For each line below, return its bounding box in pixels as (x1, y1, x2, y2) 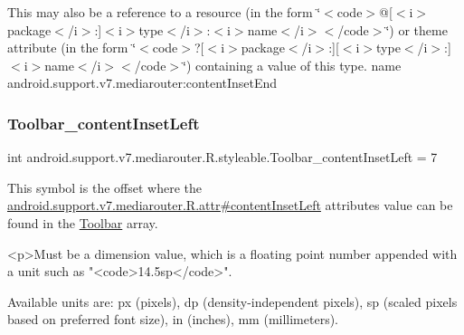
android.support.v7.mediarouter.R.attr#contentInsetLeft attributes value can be (7, 196, 453, 215)
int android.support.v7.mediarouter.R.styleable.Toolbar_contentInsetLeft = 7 (7, 148, 438, 167)
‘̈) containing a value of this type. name (183, 55, 402, 74)
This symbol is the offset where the (7, 177, 202, 196)
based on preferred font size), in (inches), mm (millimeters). (7, 310, 339, 329)
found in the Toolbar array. (7, 213, 158, 232)
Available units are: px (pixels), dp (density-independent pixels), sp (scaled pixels (7, 292, 458, 311)
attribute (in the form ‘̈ (7, 38, 137, 57)
